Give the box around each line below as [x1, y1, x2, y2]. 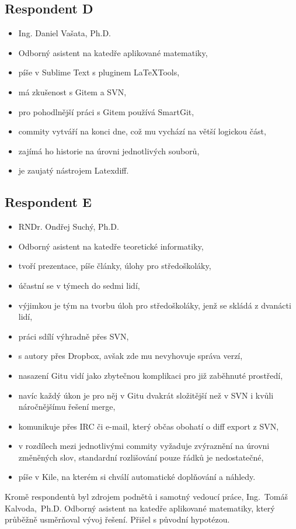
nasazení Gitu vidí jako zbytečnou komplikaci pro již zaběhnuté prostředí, [18, 369, 283, 381]
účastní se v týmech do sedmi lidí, [18, 279, 140, 291]
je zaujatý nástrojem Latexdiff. [18, 164, 129, 177]
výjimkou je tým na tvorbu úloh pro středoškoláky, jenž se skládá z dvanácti [18, 299, 291, 311]
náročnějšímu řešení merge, [18, 400, 116, 413]
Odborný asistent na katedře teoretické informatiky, [18, 240, 204, 252]
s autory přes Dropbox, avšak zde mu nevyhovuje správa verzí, [18, 350, 243, 362]
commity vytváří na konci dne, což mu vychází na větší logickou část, [18, 125, 266, 137]
